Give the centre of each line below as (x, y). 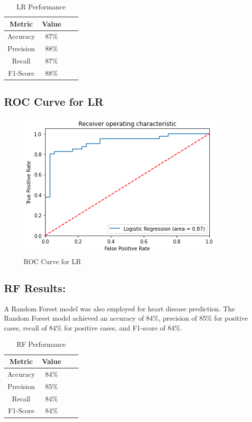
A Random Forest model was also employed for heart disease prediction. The (120, 308)
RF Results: (35, 287)
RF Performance (41, 344)
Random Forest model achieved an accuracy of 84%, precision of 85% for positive (126, 318)
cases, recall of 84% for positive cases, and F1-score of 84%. (93, 327)
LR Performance (41, 6)
